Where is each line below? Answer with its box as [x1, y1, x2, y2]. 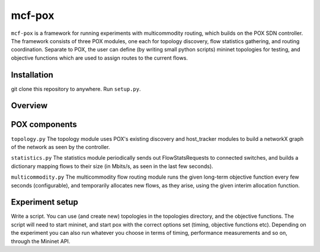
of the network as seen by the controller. [11, 143, 110, 150]
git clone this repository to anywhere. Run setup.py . [11, 85, 141, 92]
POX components [11, 119, 77, 130]
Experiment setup [11, 197, 78, 207]
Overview [11, 101, 48, 111]
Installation [11, 70, 53, 80]
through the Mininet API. [11, 237, 71, 245]
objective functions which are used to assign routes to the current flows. [11, 54, 188, 62]
